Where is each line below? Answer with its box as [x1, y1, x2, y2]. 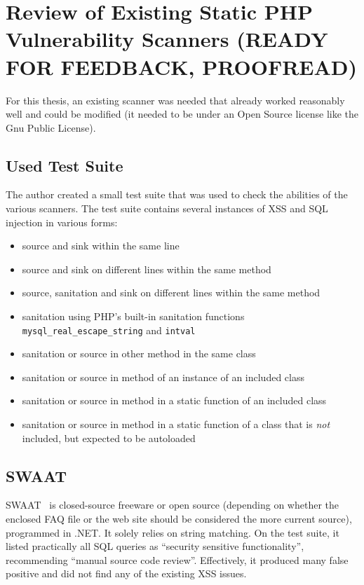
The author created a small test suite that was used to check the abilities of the [6, 187, 348, 202]
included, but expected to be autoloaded [22, 430, 196, 445]
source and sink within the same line [22, 238, 180, 253]
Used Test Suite [6, 154, 123, 176]
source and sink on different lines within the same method [22, 261, 271, 276]
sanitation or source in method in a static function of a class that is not [22, 417, 330, 432]
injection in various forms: [6, 214, 118, 229]
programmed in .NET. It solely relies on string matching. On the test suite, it [6, 525, 339, 539]
